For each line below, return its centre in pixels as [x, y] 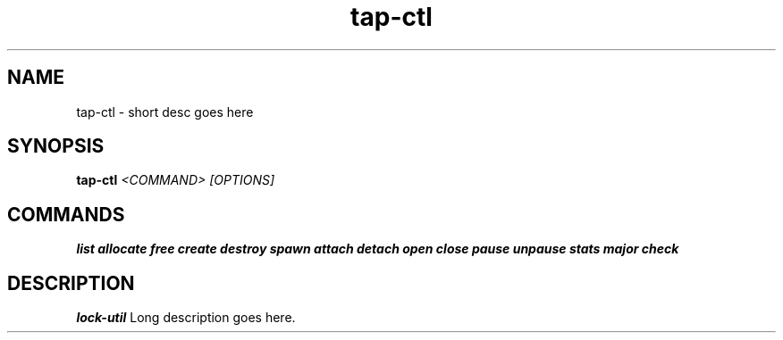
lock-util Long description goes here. [186, 318]
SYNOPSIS [56, 146]
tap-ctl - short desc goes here [165, 112]
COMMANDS [66, 214]
